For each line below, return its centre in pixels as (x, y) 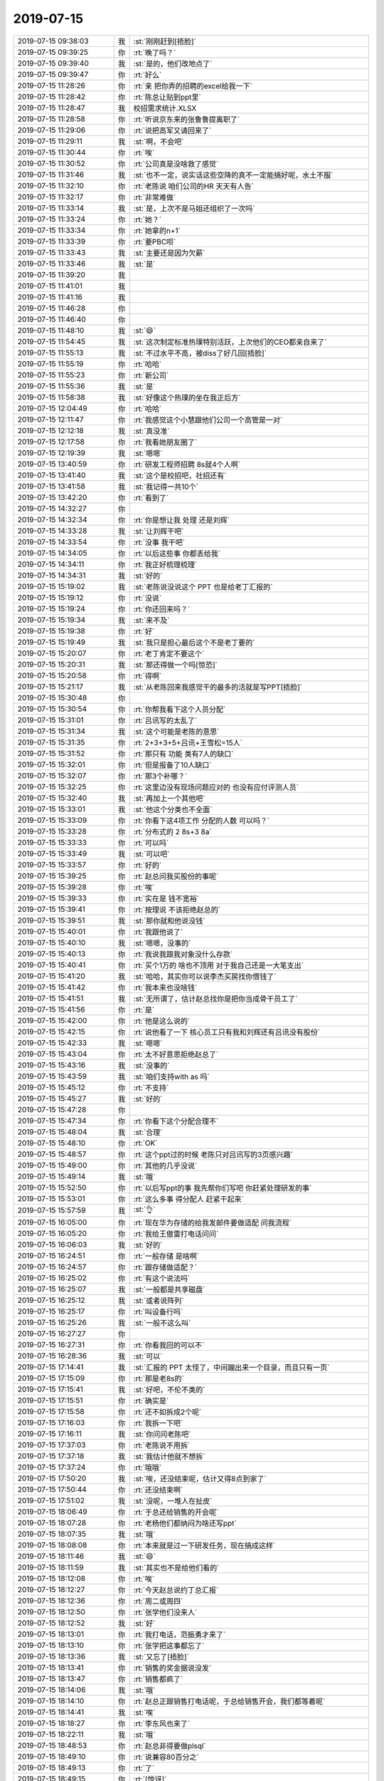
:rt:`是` (144, 1009)
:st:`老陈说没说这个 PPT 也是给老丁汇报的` (203, 586)
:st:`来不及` (151, 620)
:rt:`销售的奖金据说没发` (172, 1668)
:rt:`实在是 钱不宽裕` (166, 898)
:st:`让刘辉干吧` (159, 531)
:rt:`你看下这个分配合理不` (176, 1121)
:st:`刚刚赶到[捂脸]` (165, 41)
